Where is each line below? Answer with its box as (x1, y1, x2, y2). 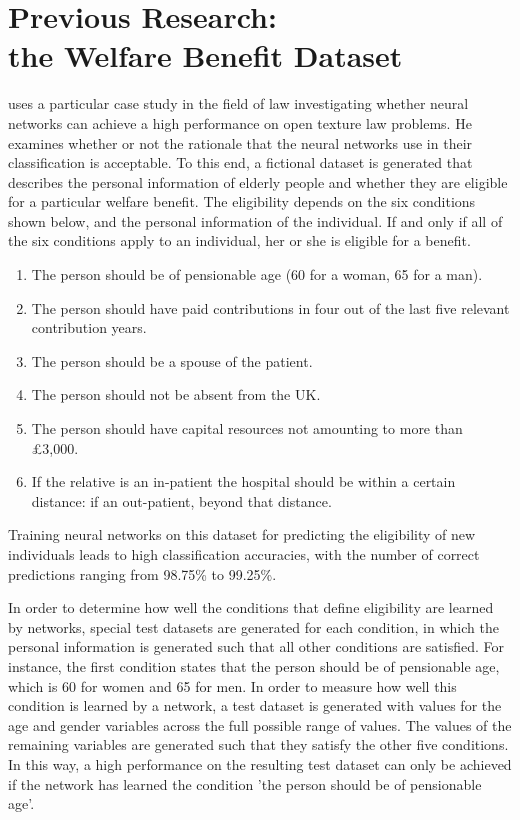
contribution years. (31, 317, 147, 338)
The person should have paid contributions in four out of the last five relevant (31, 297, 510, 318)
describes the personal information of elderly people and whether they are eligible (8, 171, 508, 192)
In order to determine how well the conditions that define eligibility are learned (8, 597, 494, 618)
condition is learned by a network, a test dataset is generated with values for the (8, 695, 502, 716)
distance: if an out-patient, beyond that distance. (31, 490, 332, 511)
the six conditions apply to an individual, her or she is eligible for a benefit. (8, 230, 471, 251)
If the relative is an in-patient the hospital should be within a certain (31, 471, 456, 492)
